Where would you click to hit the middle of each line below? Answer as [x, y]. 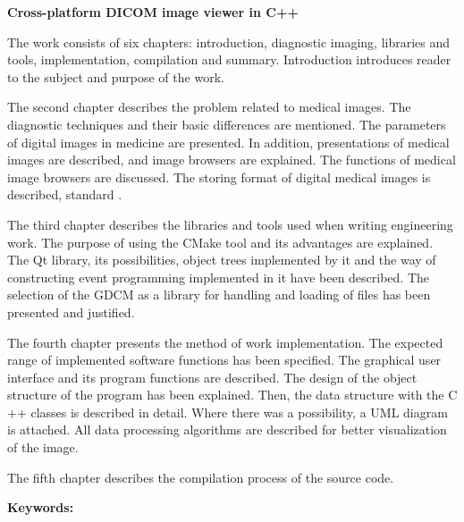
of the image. [43, 447]
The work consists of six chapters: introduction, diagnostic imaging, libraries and [229, 42]
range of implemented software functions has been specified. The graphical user [224, 360]
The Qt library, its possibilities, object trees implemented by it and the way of [222, 260]
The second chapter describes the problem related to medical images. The [209, 107]
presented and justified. [71, 312]
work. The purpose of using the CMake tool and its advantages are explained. [220, 242]
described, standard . [65, 194]
